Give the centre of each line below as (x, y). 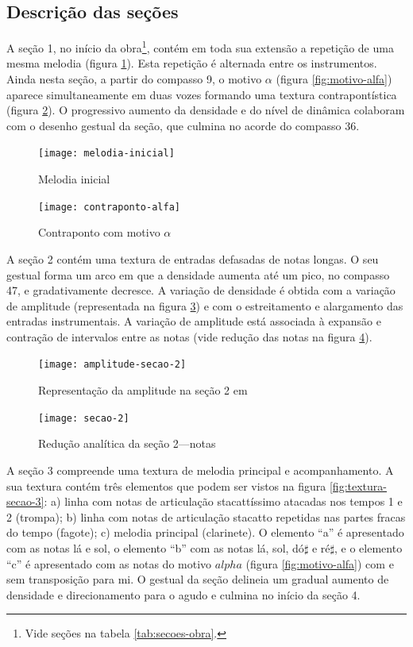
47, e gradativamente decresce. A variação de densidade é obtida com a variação (201, 290)
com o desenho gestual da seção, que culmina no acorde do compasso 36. (183, 125)
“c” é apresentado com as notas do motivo (109, 563)
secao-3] (25, 501)
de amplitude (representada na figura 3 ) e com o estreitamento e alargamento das (205, 305)
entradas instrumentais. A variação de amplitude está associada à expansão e (194, 321)
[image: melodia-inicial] (106, 154)
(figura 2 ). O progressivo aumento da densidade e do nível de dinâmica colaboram (206, 110)
